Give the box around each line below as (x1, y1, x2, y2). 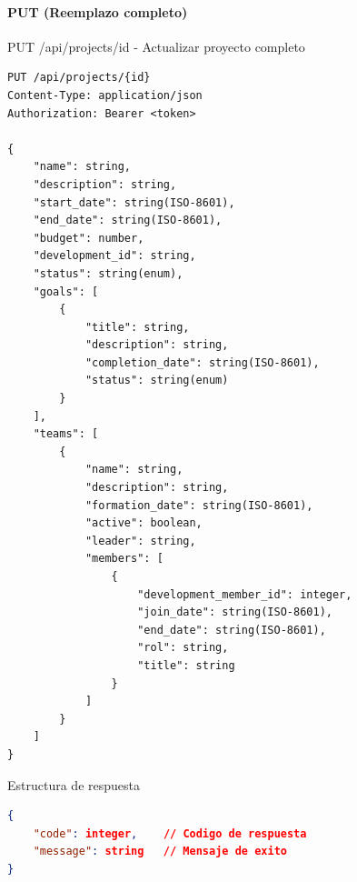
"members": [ (84, 552, 164, 566)
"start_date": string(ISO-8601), (33, 195, 235, 209)
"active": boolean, (84, 516, 203, 530)
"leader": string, (84, 534, 196, 547)
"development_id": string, (33, 249, 196, 263)
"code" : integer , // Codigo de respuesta (33, 827, 307, 840)
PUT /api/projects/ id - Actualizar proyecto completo (7, 36, 305, 55)
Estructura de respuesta (7, 775, 140, 794)
